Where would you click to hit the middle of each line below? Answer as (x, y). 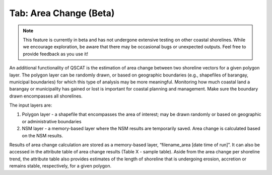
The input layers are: (31, 105)
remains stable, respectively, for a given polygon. (60, 166)
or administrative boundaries (52, 121)
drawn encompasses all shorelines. (46, 96)
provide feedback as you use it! (55, 54)
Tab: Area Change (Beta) (62, 13)
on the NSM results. (43, 135)
